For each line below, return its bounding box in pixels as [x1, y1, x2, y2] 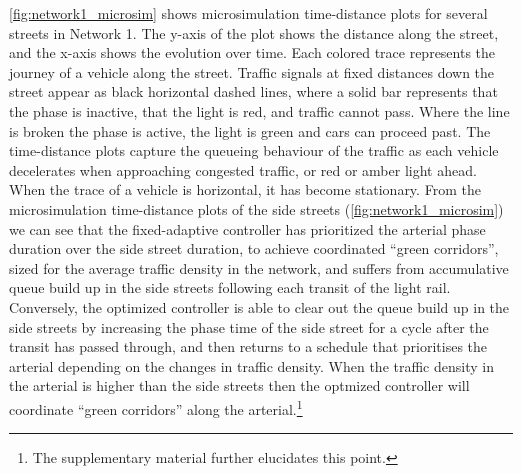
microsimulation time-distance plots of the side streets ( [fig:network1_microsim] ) [9, 198, 504, 219]
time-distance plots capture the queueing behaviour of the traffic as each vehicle [9, 140, 499, 161]
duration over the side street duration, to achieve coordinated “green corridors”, [9, 238, 499, 259]
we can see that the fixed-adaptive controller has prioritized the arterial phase [9, 218, 486, 239]
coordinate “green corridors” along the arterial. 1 [9, 395, 303, 419]
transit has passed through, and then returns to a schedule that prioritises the [9, 336, 488, 357]
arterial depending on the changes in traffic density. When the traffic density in [9, 355, 494, 376]
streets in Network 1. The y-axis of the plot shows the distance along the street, [9, 22, 499, 43]
